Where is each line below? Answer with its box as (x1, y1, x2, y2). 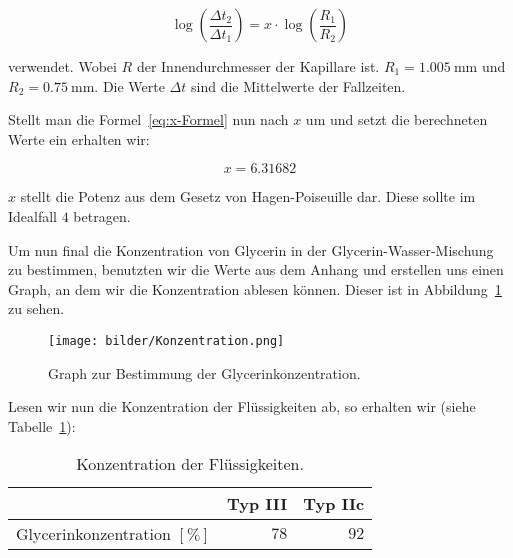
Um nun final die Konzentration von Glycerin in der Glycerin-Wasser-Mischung (8, 239, 494, 260)
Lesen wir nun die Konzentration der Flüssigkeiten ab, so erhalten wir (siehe (8, 396, 476, 417)
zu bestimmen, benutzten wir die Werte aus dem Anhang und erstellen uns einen (8, 259, 504, 280)
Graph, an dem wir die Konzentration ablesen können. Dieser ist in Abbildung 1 (8, 278, 502, 299)
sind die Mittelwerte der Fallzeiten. (191, 75, 406, 96)
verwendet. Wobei (8, 56, 117, 76)
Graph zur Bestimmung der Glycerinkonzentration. (48, 362, 361, 383)
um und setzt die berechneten (305, 109, 488, 130)
